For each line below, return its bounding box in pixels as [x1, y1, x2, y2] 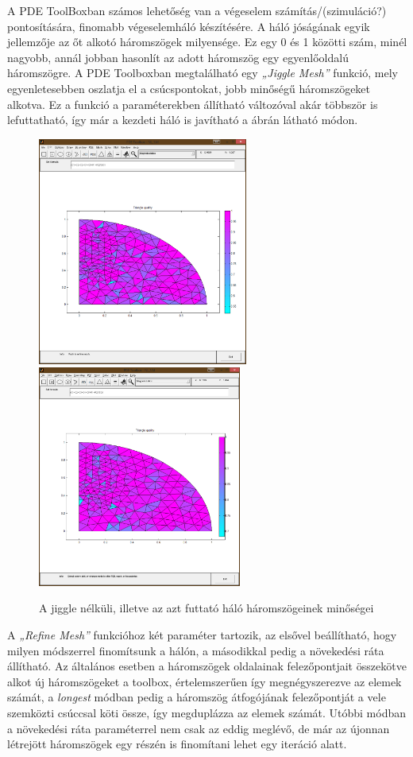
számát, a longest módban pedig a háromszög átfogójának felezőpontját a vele [7, 689, 386, 705]
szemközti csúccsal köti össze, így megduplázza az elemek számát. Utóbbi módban [7, 705, 407, 721]
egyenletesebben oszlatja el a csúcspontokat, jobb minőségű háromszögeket [7, 80, 371, 96]
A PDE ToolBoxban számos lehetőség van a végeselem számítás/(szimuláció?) [7, 2, 387, 18]
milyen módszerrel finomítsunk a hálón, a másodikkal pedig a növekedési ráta [7, 642, 384, 658]
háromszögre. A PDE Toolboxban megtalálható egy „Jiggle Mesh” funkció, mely [7, 64, 398, 81]
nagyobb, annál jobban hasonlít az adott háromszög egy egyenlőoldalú [7, 49, 349, 65]
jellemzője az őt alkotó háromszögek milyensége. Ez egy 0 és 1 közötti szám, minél [7, 33, 407, 50]
